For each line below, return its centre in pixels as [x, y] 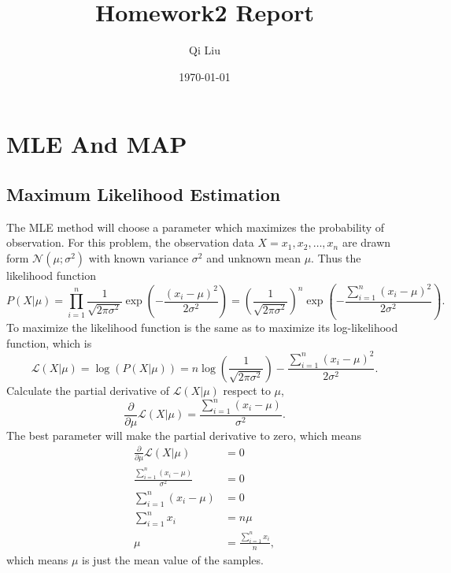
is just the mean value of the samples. [173, 559]
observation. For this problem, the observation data [130, 242]
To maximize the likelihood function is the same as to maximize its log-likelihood [202, 327]
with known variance [139, 257]
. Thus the [336, 257]
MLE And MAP [97, 144]
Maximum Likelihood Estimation [144, 193]
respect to [247, 390]
